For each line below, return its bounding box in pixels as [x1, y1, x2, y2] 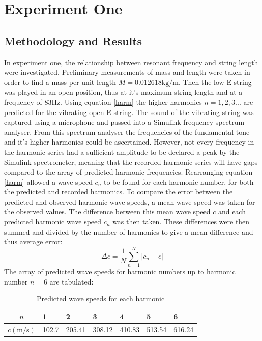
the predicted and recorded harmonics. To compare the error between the [4, 186, 233, 197]
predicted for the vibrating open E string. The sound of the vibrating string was [4, 106, 254, 117]
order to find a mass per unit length [4, 76, 117, 87]
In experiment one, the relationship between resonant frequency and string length [4, 56, 258, 67]
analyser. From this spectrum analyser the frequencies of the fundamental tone [4, 126, 250, 137]
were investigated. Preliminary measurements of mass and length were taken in [4, 67, 250, 77]
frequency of [4, 96, 42, 107]
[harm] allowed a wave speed [4, 176, 93, 187]
